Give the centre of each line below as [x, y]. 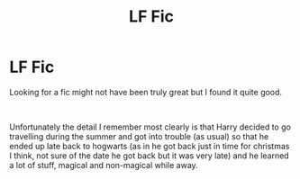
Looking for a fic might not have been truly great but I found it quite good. [145, 92]
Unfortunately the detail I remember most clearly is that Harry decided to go [150, 127]
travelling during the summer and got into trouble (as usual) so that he [139, 136]
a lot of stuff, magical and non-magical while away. [104, 165]
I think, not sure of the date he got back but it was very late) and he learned [150, 156]
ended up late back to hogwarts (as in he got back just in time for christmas [150, 146]
